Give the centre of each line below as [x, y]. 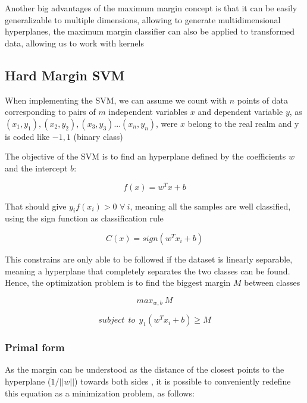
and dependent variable [240, 112]
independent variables [148, 112]
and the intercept [36, 168]
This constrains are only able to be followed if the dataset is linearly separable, [149, 259]
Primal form [35, 347]
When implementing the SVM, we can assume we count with [116, 100]
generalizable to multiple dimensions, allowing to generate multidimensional [143, 19]
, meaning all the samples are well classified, [210, 206]
